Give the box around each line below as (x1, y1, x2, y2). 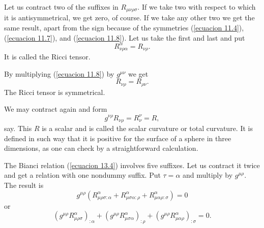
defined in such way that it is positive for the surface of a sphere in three (4, 133, 231, 143)
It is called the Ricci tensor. (4, 51, 91, 62)
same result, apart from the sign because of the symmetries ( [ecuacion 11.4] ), (4, 22, 244, 33)
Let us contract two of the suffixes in (4, 2, 119, 12)
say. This (4, 122, 32, 133)
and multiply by (183, 170, 233, 180)
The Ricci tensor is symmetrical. (4, 86, 105, 97)
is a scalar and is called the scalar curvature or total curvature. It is (42, 122, 253, 133)
